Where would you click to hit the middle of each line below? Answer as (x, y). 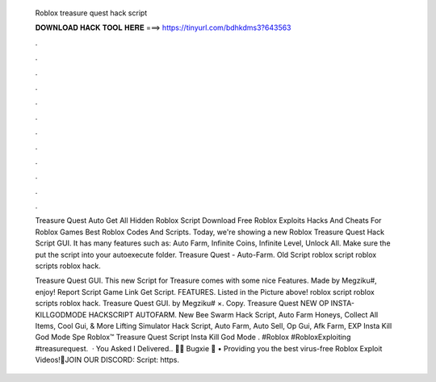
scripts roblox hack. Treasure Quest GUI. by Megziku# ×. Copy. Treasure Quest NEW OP (182, 304)
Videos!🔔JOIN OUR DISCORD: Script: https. (107, 360)
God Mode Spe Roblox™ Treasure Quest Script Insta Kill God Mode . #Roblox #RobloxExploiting (193, 337)
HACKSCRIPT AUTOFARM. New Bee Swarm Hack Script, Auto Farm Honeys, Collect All (233, 314)
